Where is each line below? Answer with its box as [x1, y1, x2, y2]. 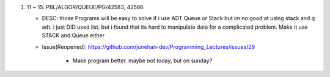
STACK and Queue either [42, 32, 105, 39]
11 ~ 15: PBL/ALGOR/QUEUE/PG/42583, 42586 [26, 4, 144, 10]
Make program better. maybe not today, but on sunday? [72, 57, 213, 64]
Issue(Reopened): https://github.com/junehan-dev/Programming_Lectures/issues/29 [42, 43, 255, 50]
